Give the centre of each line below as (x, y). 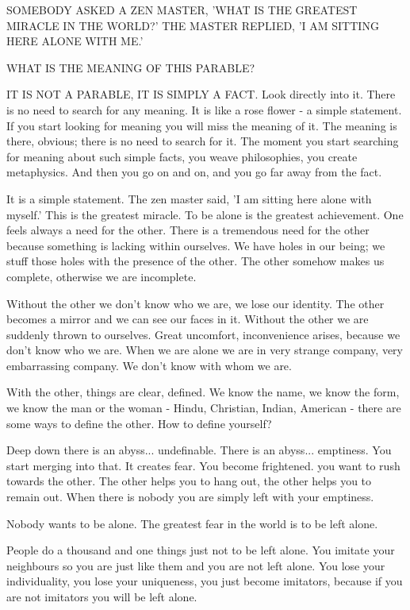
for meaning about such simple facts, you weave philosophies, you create (182, 156)
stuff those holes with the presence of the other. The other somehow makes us (195, 261)
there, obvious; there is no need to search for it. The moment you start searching (203, 141)
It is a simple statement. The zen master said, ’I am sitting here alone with (189, 198)
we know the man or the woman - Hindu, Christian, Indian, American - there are (204, 408)
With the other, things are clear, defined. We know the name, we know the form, (203, 392)
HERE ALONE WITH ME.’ (75, 41)
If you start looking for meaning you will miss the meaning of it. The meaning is (202, 125)
